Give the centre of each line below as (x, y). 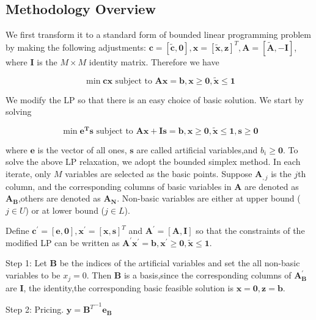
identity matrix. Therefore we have (154, 61)
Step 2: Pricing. (35, 309)
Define (17, 231)
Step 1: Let (26, 263)
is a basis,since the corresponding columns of (208, 275)
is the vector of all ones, (82, 149)
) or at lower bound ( (65, 210)
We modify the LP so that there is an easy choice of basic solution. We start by (155, 99)
